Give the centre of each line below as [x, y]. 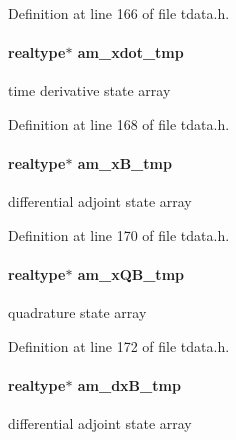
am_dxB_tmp [129, 385]
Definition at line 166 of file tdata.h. [119, 13]
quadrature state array [77, 312]
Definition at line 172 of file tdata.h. [119, 345]
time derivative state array [89, 90]
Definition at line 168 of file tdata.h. [119, 123]
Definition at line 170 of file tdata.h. [119, 234]
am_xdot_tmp [130, 52]
